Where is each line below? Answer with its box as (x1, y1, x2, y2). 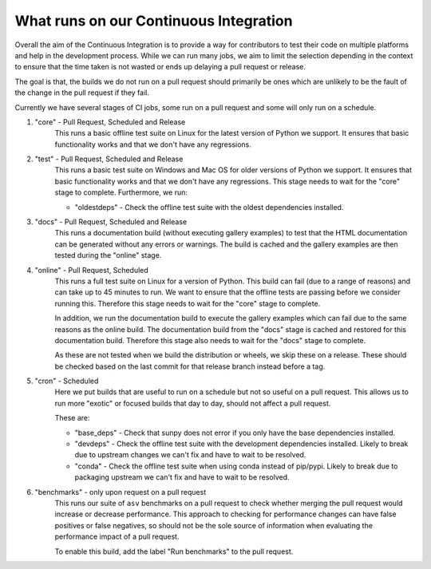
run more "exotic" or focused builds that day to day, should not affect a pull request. (54, 398, 331, 408)
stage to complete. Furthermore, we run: (54, 188, 188, 197)
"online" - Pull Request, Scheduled (34, 265, 149, 275)
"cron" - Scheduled (34, 376, 99, 386)
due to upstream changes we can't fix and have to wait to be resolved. (74, 450, 306, 460)
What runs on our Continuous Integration (14, 12, 293, 30)
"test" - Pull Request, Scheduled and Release (34, 154, 184, 164)
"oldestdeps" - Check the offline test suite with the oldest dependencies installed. (74, 202, 344, 211)
